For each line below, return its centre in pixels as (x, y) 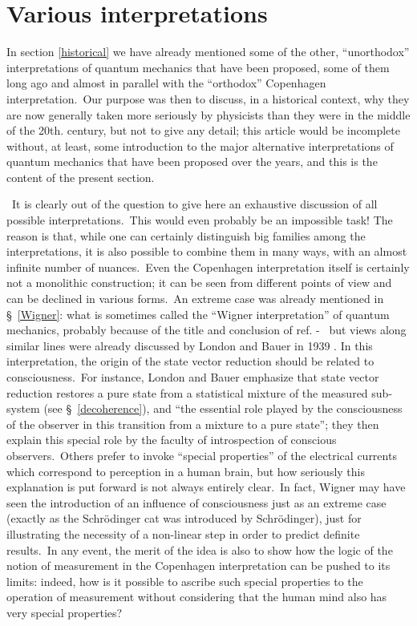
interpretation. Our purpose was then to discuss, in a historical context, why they (208, 98)
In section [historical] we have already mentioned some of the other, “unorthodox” (208, 52)
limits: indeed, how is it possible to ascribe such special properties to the (185, 581)
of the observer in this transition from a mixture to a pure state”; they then (193, 424)
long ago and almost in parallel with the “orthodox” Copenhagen (166, 83)
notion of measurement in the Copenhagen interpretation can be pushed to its (198, 565)
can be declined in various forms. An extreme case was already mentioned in (195, 299)
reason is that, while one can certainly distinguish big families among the (186, 235)
